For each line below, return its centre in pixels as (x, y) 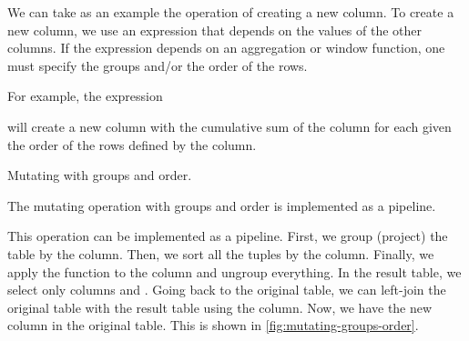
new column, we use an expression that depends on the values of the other (215, 30)
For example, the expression (85, 96)
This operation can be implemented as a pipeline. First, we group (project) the (228, 236)
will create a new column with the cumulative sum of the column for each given (229, 126)
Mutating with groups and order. (100, 175)
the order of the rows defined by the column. (132, 144)
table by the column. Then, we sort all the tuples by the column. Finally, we (221, 253)
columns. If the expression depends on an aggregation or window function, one (226, 48)
